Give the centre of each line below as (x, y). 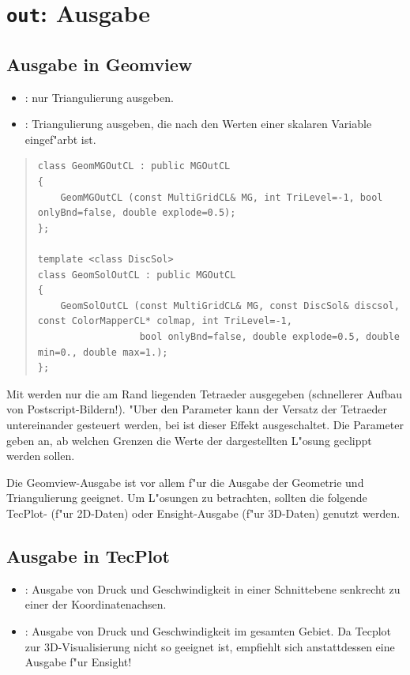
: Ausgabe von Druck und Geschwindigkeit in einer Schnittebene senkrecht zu (213, 588)
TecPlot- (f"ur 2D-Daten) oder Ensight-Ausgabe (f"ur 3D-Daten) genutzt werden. (203, 513)
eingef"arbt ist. (60, 139)
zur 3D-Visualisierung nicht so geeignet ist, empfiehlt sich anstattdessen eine (210, 646)
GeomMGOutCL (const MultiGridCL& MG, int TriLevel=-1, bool (222, 197)
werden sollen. (41, 456)
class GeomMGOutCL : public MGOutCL (134, 166)
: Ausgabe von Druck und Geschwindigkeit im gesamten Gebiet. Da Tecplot (208, 630)
